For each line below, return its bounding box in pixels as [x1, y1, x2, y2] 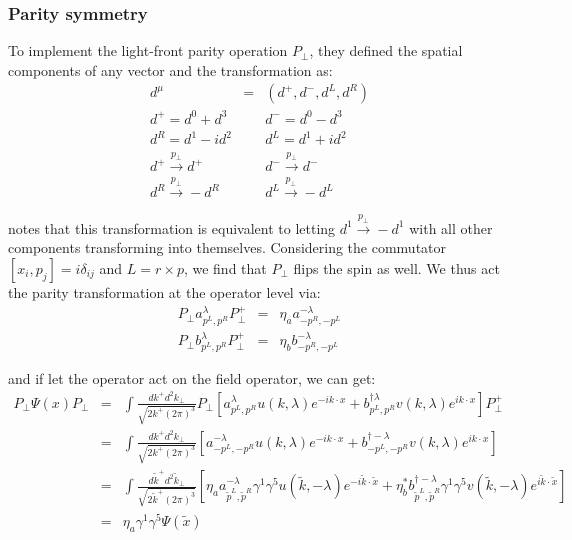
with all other [409, 217, 493, 238]
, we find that [183, 258, 267, 278]
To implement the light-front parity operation [8, 40, 288, 61]
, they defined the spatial [309, 40, 463, 61]
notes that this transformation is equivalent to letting [8, 217, 336, 238]
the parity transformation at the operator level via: [8, 282, 321, 302]
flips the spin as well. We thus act [293, 258, 500, 278]
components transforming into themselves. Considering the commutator [8, 237, 447, 258]
